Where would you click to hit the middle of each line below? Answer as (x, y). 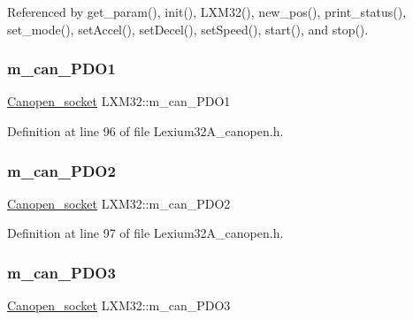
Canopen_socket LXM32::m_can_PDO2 (119, 203)
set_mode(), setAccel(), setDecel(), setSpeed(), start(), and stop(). (188, 29)
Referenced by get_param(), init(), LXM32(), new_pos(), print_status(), (207, 11)
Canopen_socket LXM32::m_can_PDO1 (119, 101)
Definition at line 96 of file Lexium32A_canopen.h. (145, 131)
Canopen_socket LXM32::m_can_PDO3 (119, 305)
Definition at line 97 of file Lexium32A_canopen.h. (145, 233)
